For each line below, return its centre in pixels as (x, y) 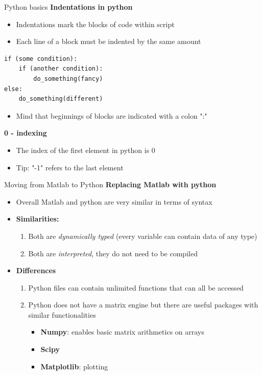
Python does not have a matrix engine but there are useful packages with (143, 305)
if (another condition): (61, 69)
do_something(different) (61, 99)
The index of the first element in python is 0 (86, 150)
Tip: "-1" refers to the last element (70, 167)
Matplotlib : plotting (74, 366)
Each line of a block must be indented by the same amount (109, 41)
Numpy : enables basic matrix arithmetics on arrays (122, 332)
